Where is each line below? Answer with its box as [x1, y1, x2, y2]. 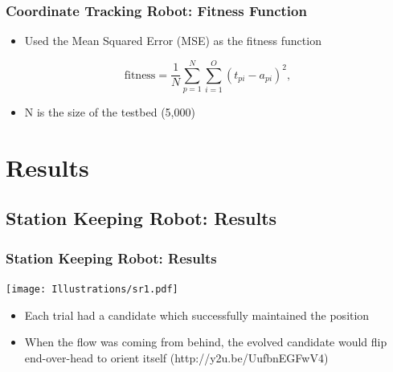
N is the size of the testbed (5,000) [24, 103, 195, 120]
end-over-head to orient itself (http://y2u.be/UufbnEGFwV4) [24, 349, 329, 366]
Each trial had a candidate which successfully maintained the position [24, 306, 370, 323]
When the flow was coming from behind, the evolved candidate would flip [24, 333, 387, 350]
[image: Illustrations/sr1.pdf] [6, 283, 178, 295]
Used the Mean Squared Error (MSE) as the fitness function [24, 32, 321, 49]
